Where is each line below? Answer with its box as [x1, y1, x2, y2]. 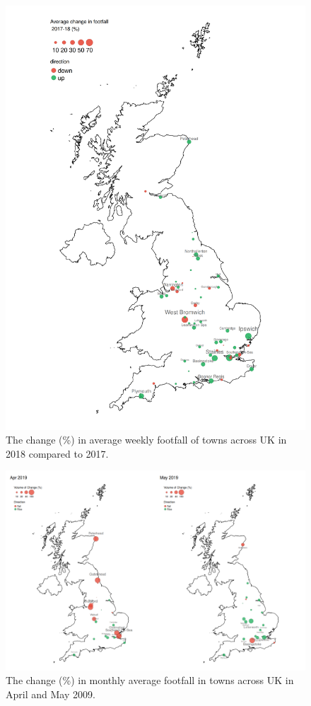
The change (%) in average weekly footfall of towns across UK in [6, 432, 287, 447]
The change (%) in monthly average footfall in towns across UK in [6, 673, 294, 688]
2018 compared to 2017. [6, 446, 109, 461]
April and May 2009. [6, 687, 95, 702]
